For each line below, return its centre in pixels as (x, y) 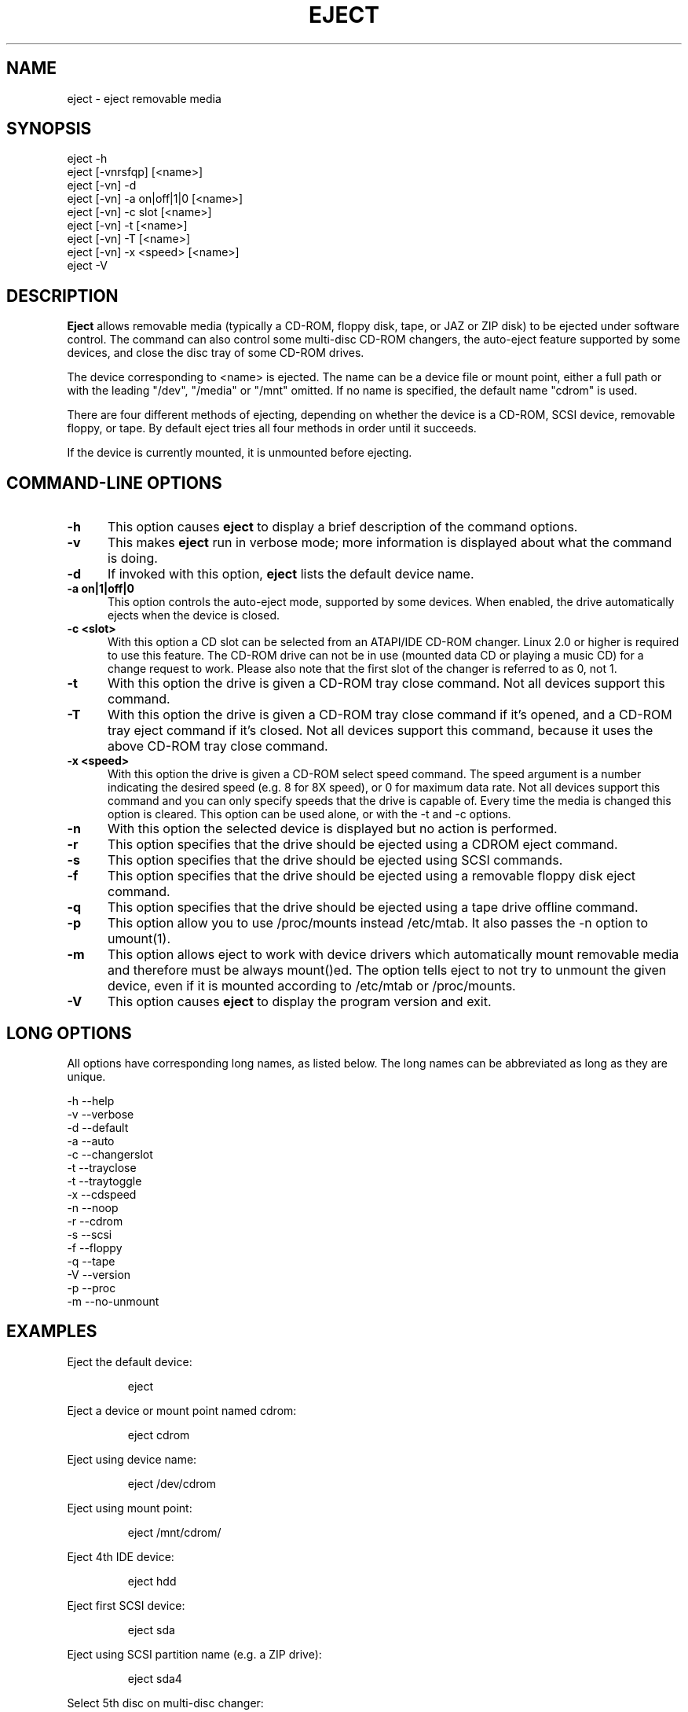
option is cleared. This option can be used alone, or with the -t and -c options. (309, 814)
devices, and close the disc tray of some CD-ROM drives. (216, 353)
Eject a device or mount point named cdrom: (182, 1410)
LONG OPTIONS (69, 1033)
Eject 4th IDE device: (121, 1556)
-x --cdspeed (102, 1194)
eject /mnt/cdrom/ (174, 1532)
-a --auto (91, 1141)
